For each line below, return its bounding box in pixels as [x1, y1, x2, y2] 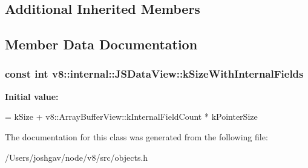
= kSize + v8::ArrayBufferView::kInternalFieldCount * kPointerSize [5, 110, 258, 123]
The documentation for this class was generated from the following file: [5, 130, 268, 143]
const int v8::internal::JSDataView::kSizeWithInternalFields [5, 66, 304, 81]
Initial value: [5, 90, 59, 102]
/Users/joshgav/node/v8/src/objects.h [5, 151, 148, 163]
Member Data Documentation [5, 35, 198, 54]
